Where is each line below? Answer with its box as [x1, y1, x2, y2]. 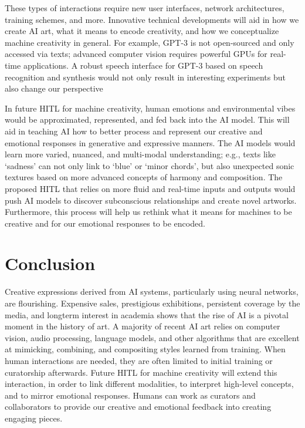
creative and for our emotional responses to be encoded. [5, 217, 205, 229]
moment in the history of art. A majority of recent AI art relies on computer [5, 320, 280, 332]
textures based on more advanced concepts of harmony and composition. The [5, 171, 283, 183]
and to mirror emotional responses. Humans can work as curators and [5, 389, 256, 401]
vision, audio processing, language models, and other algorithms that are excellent [5, 331, 300, 343]
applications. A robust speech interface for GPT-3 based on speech [23, 59, 263, 71]
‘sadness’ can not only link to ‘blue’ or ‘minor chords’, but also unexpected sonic [5, 159, 294, 171]
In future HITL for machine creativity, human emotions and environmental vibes [5, 102, 296, 114]
